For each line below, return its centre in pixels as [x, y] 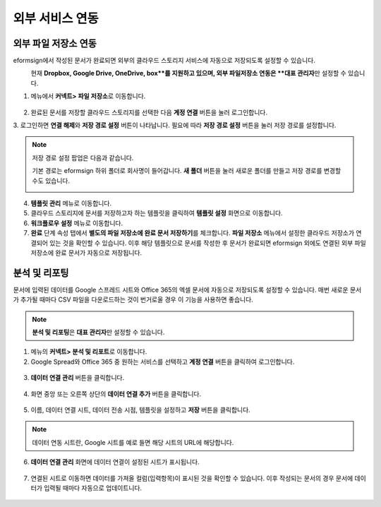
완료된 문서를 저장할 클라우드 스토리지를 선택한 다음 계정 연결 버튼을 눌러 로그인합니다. [149, 112]
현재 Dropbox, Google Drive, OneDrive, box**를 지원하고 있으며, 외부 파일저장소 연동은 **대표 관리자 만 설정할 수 [189, 73]
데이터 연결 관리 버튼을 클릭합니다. [78, 378]
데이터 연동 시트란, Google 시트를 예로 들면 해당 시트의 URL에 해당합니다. [133, 442]
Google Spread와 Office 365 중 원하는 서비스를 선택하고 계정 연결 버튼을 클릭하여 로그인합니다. [163, 362]
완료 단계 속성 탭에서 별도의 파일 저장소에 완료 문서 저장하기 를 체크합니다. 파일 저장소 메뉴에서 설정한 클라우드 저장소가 [193, 233]
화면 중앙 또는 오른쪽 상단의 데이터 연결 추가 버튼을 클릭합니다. [116, 394]
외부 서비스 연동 [56, 18]
